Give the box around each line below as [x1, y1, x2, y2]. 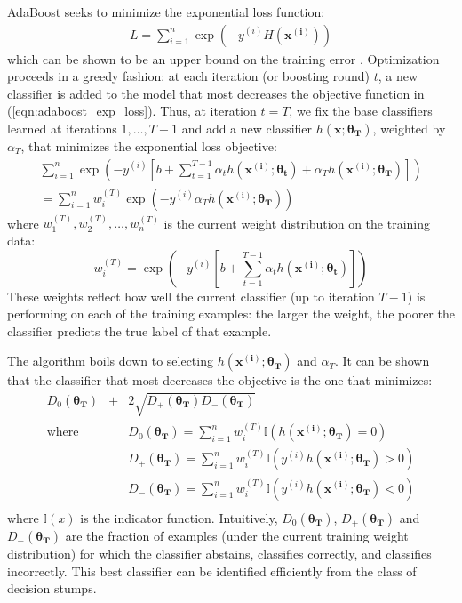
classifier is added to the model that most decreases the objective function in [7, 84, 425, 102]
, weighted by [372, 119, 446, 137]
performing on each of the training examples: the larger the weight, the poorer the [7, 304, 455, 323]
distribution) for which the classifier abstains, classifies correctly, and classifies [7, 544, 432, 562]
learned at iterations [7, 119, 117, 137]
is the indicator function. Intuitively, [80, 508, 278, 527]
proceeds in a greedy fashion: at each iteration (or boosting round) [7, 67, 370, 85]
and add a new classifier [181, 119, 313, 137]
